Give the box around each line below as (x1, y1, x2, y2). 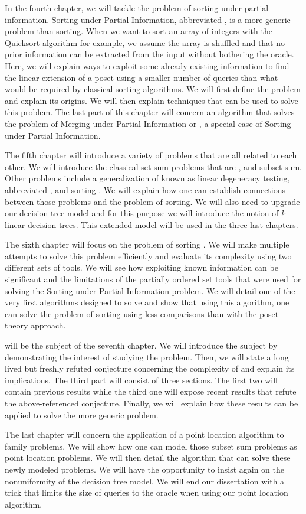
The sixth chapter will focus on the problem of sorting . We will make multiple (5, 238, 289, 251)
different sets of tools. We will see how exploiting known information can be (5, 261, 278, 274)
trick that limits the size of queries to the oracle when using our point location (5, 486, 288, 499)
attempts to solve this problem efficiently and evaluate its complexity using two (5, 249, 292, 262)
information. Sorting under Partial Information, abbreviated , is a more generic (5, 13, 291, 25)
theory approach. (5, 319, 66, 331)
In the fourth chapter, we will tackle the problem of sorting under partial (5, 2, 269, 14)
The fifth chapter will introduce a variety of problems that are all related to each (5, 149, 297, 161)
